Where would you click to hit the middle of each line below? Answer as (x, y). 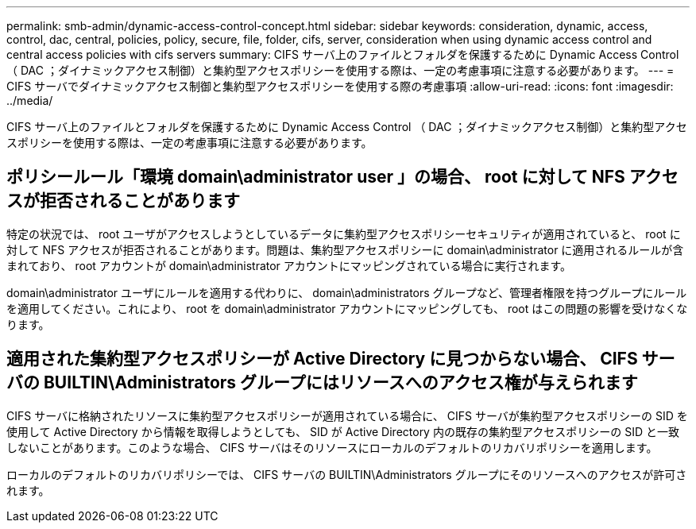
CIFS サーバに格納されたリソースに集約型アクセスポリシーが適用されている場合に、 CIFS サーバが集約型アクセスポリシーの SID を (347, 415)
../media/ (30, 100)
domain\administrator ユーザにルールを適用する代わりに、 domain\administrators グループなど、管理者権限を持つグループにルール (347, 292)
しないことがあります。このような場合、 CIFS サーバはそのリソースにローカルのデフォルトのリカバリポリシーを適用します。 (332, 447)
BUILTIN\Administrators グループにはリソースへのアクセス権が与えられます (340, 383)
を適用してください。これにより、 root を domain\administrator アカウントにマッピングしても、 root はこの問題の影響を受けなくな (347, 308)
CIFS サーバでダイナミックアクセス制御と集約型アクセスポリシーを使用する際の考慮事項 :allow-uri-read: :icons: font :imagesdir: (340, 86)
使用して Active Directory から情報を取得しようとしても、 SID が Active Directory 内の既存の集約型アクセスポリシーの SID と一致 (343, 431)
